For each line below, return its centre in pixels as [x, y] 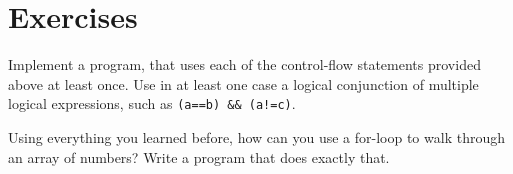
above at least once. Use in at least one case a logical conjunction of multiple [243, 83]
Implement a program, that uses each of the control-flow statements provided [244, 64]
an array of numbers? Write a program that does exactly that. [199, 156]
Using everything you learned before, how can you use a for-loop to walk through [256, 136]
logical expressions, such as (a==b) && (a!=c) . [152, 103]
